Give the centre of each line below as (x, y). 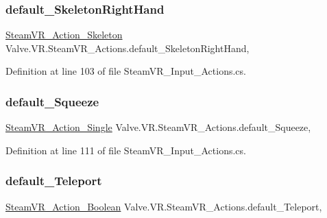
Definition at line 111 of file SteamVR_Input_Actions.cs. (126, 150)
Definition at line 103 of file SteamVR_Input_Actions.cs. (126, 71)
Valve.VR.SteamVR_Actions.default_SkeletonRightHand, (128, 48)
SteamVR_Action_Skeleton (64, 35)
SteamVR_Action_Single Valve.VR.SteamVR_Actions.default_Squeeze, (158, 127)
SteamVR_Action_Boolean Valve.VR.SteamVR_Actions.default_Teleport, (164, 206)
